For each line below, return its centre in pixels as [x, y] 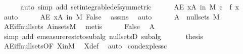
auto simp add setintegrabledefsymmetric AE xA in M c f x [130, 6]
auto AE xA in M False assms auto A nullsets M [112, 16]
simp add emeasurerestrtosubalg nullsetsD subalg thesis [103, 36]
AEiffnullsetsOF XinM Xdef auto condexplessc [85, 46]
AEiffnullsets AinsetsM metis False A [79, 26]
